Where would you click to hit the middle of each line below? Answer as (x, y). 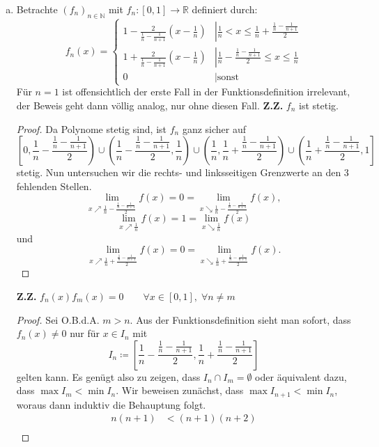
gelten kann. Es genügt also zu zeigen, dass (108, 376)
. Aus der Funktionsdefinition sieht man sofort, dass (240, 319)
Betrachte (37, 9)
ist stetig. (319, 105)
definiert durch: (225, 9)
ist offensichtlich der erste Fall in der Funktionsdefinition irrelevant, (206, 92)
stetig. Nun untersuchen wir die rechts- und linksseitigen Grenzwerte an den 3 (183, 172)
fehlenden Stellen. (54, 186)
